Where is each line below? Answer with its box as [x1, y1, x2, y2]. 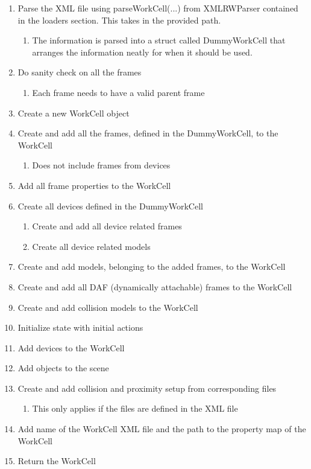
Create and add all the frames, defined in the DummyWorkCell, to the [17, 127, 278, 139]
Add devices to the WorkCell [17, 341, 125, 354]
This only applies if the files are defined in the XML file [32, 402, 238, 415]
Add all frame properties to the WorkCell [17, 179, 171, 191]
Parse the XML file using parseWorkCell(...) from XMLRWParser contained [17, 2, 298, 14]
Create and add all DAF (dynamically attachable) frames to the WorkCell [17, 280, 292, 293]
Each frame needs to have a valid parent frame [32, 86, 205, 98]
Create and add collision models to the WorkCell [17, 301, 198, 313]
